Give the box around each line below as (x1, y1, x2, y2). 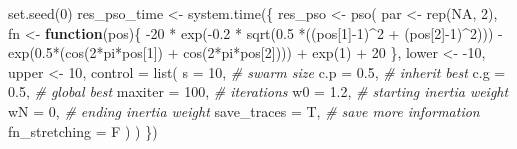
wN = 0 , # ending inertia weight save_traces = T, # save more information (8, 100, 480, 121)
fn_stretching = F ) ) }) (8, 120, 158, 141)
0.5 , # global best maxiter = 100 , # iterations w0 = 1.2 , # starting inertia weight (8, 81, 509, 102)
